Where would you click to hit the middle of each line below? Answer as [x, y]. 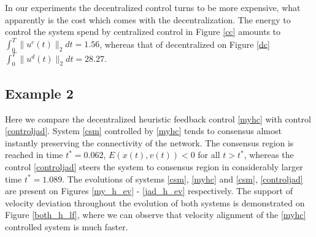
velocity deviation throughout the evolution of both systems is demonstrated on [155, 202]
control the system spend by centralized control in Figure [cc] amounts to [143, 32]
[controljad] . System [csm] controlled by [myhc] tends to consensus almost [143, 131]
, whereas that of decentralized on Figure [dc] [185, 44]
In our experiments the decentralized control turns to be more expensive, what [153, 7]
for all [209, 155]
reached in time [34, 155]
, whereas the [269, 155]
